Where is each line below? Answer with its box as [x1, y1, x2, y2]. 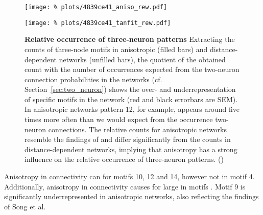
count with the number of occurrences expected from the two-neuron [25, 64, 240, 75]
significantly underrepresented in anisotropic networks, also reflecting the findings [4, 191, 259, 202]
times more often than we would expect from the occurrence [25, 114, 213, 125]
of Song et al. [4, 201, 46, 211]
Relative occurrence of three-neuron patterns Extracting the [25, 34, 235, 44]
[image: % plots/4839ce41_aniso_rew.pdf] [25, 4, 168, 11]
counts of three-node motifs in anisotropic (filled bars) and [25, 43, 208, 54]
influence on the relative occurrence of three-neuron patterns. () [25, 154, 224, 164]
